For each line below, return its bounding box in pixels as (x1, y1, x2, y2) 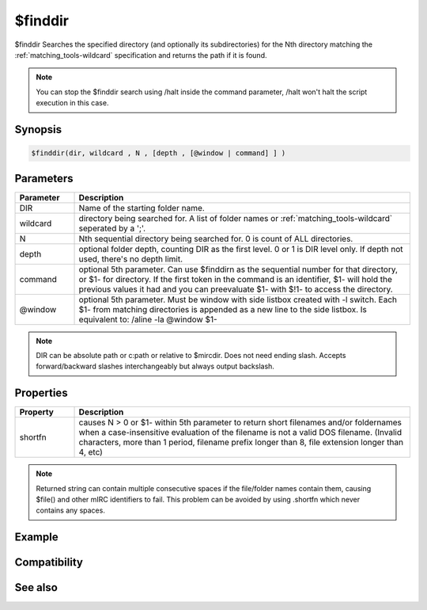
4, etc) (78, 447, 103, 458)
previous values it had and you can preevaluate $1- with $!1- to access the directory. (78, 284, 393, 295)
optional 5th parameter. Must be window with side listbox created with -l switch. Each (78, 294, 398, 305)
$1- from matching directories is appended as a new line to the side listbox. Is (78, 303, 368, 315)
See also (14, 581, 59, 594)
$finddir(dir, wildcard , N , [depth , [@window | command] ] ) (31, 149, 286, 158)
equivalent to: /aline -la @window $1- (78, 314, 217, 325)
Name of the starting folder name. (78, 202, 205, 213)
